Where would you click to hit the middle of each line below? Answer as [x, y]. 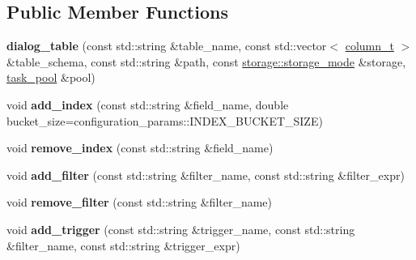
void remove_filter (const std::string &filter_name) [140, 202]
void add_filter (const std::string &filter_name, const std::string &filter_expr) [206, 175]
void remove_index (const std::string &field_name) [140, 148]
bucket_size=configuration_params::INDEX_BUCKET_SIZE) [165, 120]
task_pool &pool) [51, 77]
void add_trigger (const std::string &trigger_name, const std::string [181, 229]
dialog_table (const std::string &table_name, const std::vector [167, 46]
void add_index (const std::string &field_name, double [148, 104]
